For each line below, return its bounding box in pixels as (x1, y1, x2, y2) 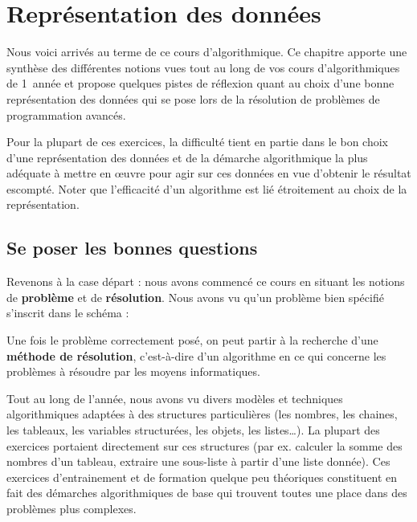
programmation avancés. (6, 106, 126, 123)
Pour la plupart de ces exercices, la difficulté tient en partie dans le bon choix (6, 133, 389, 150)
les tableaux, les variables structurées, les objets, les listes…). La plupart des (6, 422, 380, 438)
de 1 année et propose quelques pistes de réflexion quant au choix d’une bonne (6, 75, 395, 92)
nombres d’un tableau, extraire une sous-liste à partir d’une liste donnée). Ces (6, 453, 390, 470)
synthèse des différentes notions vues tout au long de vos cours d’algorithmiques (6, 59, 400, 75)
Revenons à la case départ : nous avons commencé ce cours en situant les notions (6, 273, 405, 290)
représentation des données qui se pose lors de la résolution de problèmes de (6, 90, 380, 107)
